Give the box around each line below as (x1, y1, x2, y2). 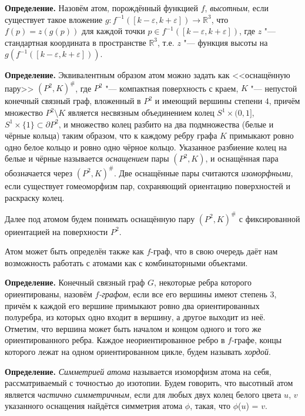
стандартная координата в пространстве (5, 36, 146, 48)
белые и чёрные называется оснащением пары (5, 152, 169, 165)
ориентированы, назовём (5, 288, 92, 300)
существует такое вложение (5, 13, 103, 25)
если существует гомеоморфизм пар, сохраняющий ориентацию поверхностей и (5, 179, 291, 192)
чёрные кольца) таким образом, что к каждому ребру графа (5, 129, 217, 142)
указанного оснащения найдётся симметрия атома (5, 400, 183, 412)
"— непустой (250, 82, 297, 94)
